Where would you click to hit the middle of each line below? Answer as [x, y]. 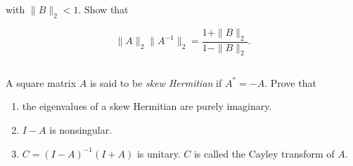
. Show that [103, 9]
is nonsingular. [81, 130]
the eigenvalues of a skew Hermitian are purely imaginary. [147, 106]
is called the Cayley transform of [264, 153]
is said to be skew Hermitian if [156, 82]
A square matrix [41, 82]
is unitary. [159, 153]
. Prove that [290, 82]
